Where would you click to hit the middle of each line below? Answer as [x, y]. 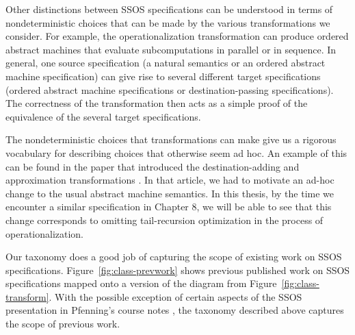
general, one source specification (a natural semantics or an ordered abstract [166, 63]
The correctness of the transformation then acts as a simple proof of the [157, 103]
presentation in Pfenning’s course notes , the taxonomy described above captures [175, 310]
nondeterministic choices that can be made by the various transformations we [168, 22]
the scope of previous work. [63, 324]
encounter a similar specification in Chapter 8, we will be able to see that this [169, 207]
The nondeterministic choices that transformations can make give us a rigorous [171, 139]
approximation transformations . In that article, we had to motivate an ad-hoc [170, 180]
